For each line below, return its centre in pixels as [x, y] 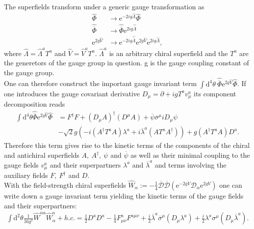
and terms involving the [190, 164]
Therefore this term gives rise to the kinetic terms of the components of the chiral [127, 145]
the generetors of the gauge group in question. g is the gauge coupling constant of [127, 63]
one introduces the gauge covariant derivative [72, 93]
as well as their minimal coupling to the [190, 155]
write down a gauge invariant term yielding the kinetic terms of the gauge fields [124, 195]
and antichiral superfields [42, 155]
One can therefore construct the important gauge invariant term [101, 83]
